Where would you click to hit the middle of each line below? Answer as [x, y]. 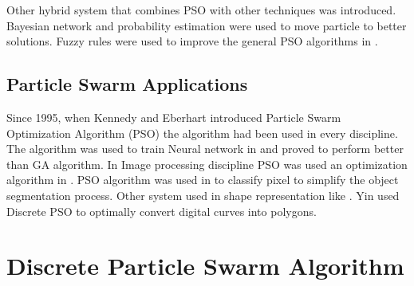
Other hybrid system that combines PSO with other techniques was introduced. [201, 10]
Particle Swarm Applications [127, 84]
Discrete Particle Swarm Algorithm [205, 266]
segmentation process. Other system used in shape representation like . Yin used [203, 195]
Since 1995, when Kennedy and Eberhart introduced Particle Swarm [174, 117]
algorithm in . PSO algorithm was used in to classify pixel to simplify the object [203, 180]
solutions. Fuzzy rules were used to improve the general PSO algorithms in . [192, 41]
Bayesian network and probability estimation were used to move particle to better [207, 25]
